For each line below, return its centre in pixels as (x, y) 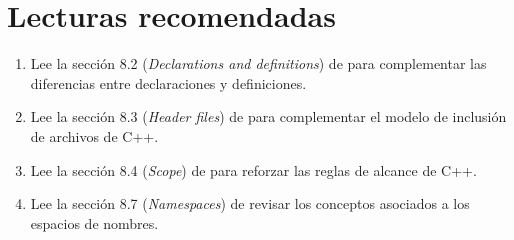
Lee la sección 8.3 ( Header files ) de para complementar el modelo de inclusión (268, 116)
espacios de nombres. (94, 222)
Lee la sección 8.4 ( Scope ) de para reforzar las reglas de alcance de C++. (253, 169)
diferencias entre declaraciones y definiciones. (168, 82)
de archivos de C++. (94, 135)
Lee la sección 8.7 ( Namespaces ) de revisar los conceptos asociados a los (250, 203)
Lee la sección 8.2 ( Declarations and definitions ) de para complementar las (258, 63)
